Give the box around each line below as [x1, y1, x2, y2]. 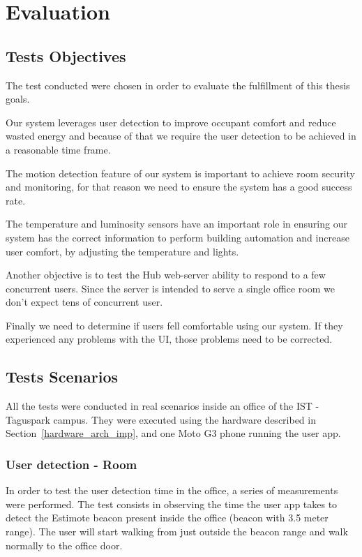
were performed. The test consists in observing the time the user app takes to [6, 496, 338, 511]
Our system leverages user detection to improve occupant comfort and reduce [6, 114, 336, 129]
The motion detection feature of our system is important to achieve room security [6, 165, 355, 180]
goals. [6, 91, 30, 106]
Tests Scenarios [6, 366, 118, 387]
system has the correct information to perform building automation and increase [6, 230, 349, 244]
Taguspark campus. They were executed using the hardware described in [6, 412, 316, 426]
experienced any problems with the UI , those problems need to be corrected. [6, 332, 333, 346]
